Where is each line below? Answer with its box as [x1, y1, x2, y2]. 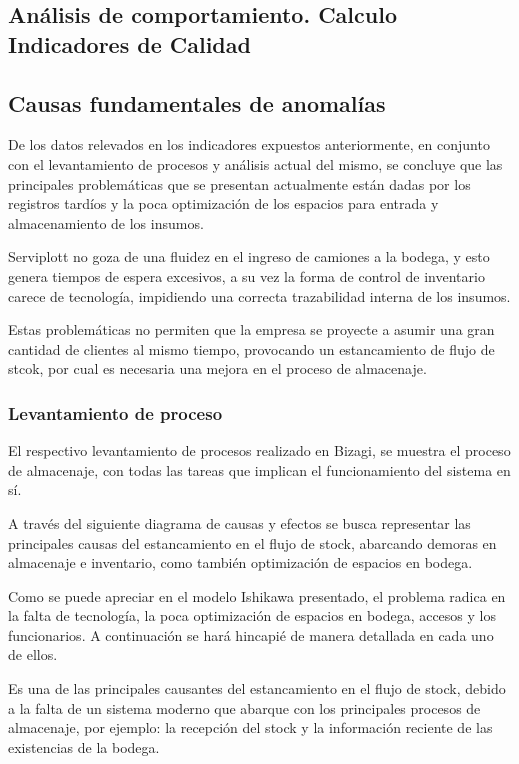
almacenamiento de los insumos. [8, 212, 204, 233]
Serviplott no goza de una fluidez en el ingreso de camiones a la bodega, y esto [8, 246, 490, 267]
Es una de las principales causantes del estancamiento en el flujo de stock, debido [8, 678, 506, 699]
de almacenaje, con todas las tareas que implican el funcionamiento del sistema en [8, 459, 511, 480]
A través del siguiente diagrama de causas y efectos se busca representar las [8, 512, 471, 533]
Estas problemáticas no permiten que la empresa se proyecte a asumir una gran [8, 319, 495, 340]
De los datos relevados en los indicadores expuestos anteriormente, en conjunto [8, 134, 490, 155]
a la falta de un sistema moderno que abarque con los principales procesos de [8, 697, 481, 718]
